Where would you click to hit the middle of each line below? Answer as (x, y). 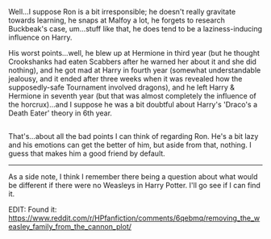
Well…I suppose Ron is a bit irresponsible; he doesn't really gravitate (122, 12)
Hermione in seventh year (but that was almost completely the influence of (132, 96)
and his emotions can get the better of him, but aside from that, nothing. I (130, 145)
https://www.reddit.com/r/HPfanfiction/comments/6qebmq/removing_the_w (134, 218)
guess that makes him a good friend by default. (87, 153)
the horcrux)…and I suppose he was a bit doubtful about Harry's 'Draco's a (133, 105)
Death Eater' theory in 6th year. (60, 113)
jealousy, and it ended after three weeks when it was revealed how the (125, 79)
